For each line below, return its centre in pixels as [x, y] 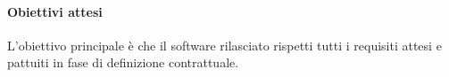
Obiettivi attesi [55, 11]
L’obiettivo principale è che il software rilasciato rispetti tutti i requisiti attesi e [224, 45]
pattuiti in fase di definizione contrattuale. [123, 62]
